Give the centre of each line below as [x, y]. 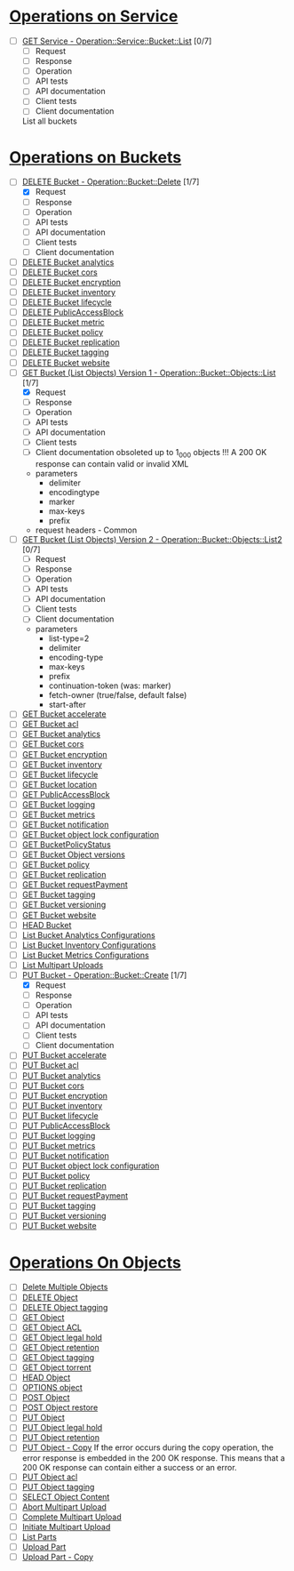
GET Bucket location [60, 784]
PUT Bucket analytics [61, 1075]
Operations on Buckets [95, 157]
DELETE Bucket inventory [69, 293]
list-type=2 [69, 638]
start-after [67, 705]
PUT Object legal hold [62, 1428]
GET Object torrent [56, 1367]
